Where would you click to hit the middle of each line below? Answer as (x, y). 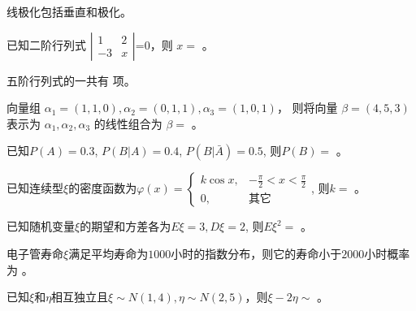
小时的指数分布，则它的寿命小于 (256, 253)
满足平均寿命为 (108, 253)
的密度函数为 (103, 188)
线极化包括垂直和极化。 (69, 11)
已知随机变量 (41, 226)
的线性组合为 (128, 123)
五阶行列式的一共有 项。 (71, 80)
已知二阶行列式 (46, 44)
